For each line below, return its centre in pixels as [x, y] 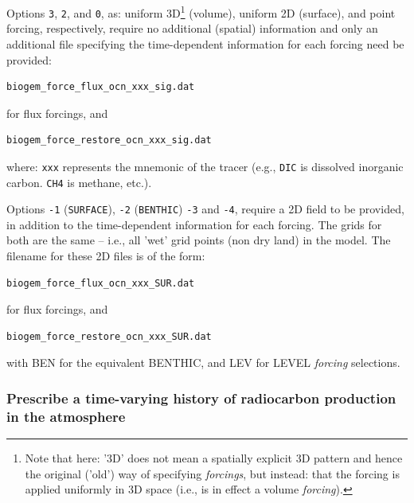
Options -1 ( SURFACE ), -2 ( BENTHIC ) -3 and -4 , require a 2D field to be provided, [205, 209]
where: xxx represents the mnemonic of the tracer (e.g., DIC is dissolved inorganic [205, 166]
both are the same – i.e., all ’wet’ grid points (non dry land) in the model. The [199, 240]
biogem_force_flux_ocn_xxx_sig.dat [101, 87]
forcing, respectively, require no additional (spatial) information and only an [192, 28]
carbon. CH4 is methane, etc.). [79, 182]
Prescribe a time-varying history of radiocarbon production [201, 398]
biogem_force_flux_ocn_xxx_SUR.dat [101, 283]
